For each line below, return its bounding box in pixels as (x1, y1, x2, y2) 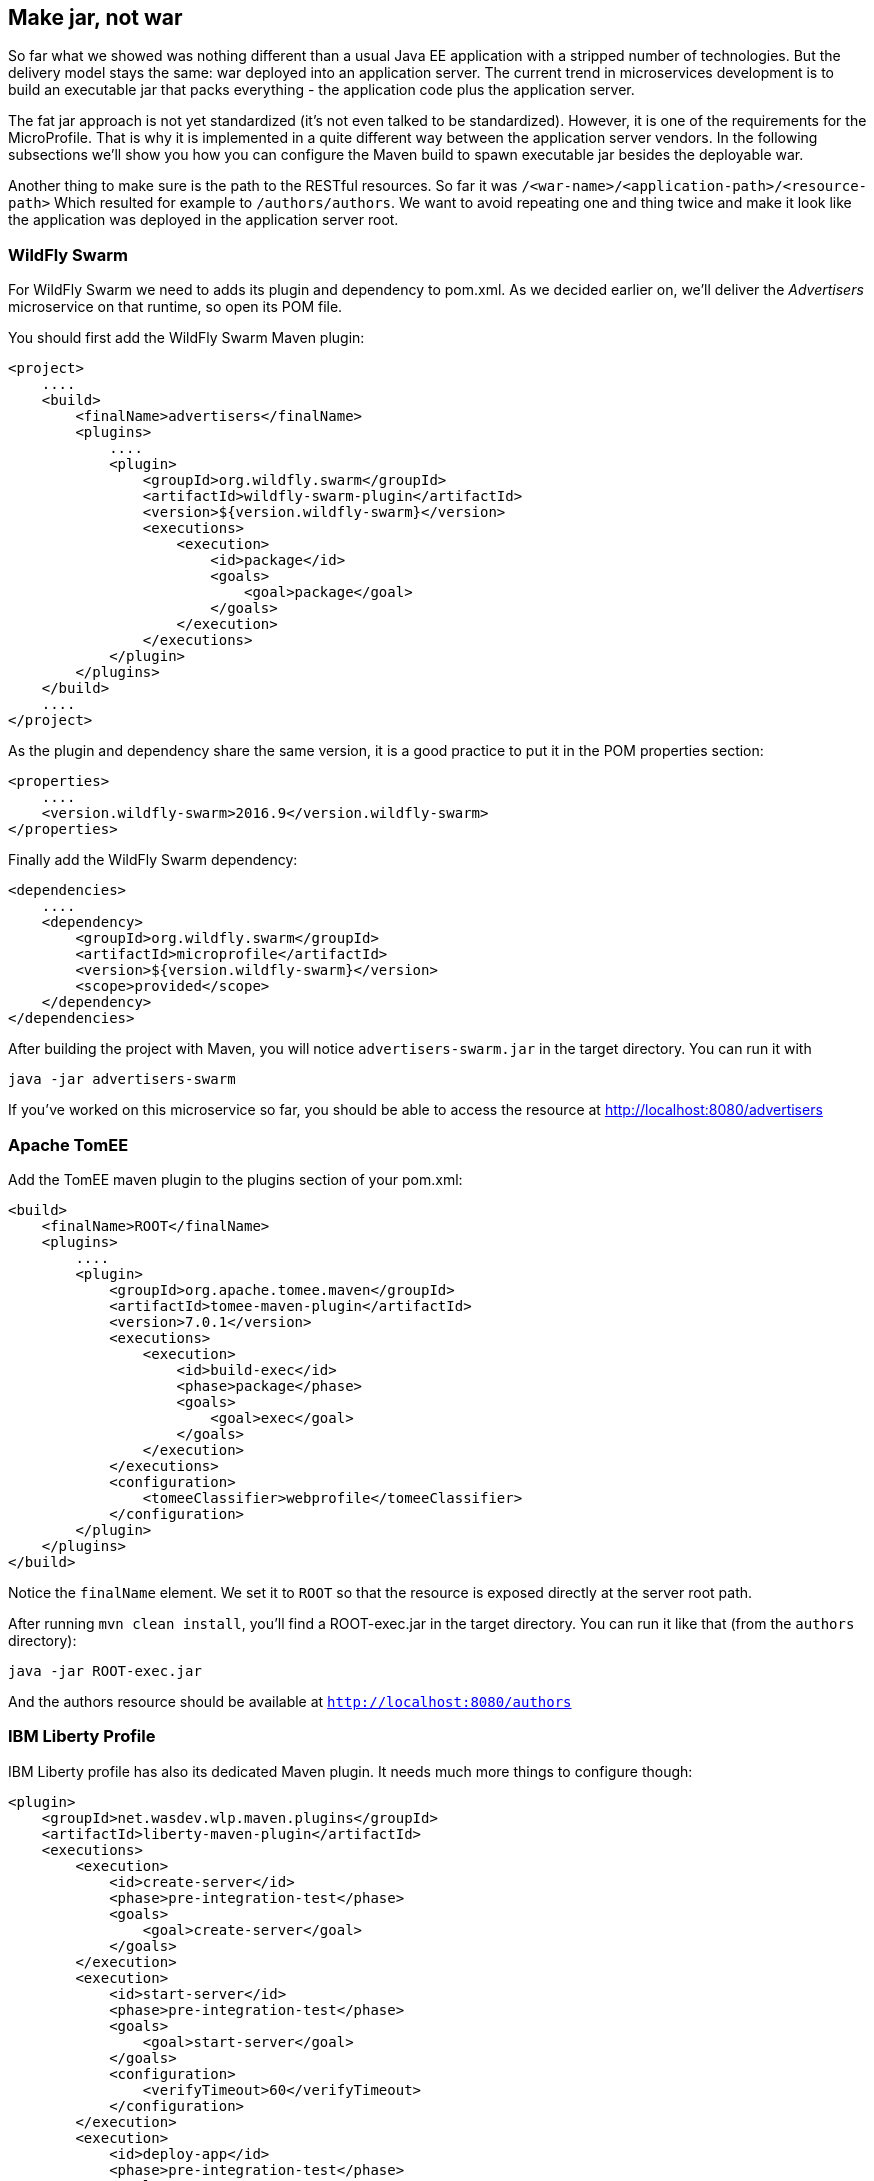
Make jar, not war (8, 5, 183, 30)
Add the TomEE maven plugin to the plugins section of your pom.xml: (8, 1170, 463, 1188)
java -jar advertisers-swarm (8, 1071, 236, 1088)
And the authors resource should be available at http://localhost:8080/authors (8, 1692, 572, 1710)
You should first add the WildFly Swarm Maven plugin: (8, 329, 365, 347)
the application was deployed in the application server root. (8, 211, 399, 229)
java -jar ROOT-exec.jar (8, 1662, 202, 1679)
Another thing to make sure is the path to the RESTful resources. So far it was (8, 177, 518, 195)
